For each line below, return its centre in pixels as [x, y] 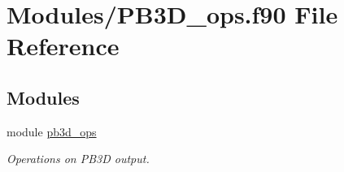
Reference [63, 46]
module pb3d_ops [52, 131]
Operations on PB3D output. [78, 159]
